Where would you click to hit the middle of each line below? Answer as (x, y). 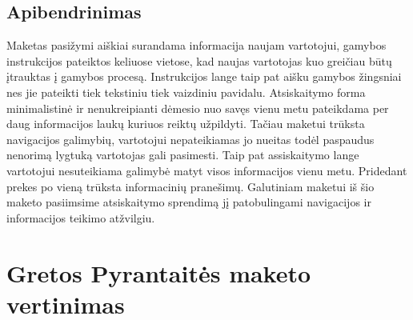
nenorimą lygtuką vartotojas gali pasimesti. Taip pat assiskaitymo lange (183, 155)
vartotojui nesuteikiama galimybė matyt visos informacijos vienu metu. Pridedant (207, 170)
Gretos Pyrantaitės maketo (159, 272)
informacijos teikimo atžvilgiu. (81, 217)
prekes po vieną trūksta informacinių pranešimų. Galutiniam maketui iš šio (190, 186)
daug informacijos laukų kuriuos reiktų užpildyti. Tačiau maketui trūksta (186, 124)
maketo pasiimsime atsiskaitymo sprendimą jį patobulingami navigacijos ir (189, 202)
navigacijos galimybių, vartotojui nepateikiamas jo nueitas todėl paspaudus (190, 139)
